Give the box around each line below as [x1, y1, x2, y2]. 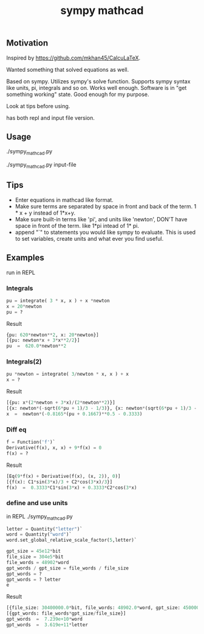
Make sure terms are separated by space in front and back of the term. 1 [15, 202, 197, 210]
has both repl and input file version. [6, 114, 95, 122]
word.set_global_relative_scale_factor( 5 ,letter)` [6, 537, 137, 543]
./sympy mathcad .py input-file [6, 161, 77, 170]
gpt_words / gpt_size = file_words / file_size [6, 565, 129, 571]
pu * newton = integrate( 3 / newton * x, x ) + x [6, 371, 129, 377]
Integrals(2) [6, 357, 42, 366]
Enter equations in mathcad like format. [15, 196, 114, 204]
